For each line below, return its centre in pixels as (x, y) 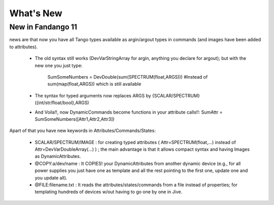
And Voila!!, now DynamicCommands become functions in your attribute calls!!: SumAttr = (129, 112)
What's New (36, 13)
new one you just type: (59, 65)
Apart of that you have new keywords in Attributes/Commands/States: (82, 131)
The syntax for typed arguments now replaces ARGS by (93, 95)
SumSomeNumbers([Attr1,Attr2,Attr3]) (75, 119)
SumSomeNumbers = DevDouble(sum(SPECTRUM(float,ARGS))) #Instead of (128, 77)
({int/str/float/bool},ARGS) (62, 103)
